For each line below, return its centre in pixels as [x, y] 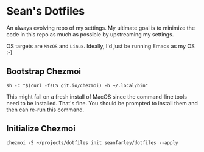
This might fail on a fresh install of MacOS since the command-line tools [97, 97]
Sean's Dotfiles [46, 11]
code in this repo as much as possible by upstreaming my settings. [90, 34]
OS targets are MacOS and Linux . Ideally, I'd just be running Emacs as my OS [100, 46]
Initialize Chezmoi [41, 129]
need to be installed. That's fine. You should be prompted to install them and [102, 103]
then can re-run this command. [45, 110]
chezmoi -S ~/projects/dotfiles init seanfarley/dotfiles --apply [92, 143]
